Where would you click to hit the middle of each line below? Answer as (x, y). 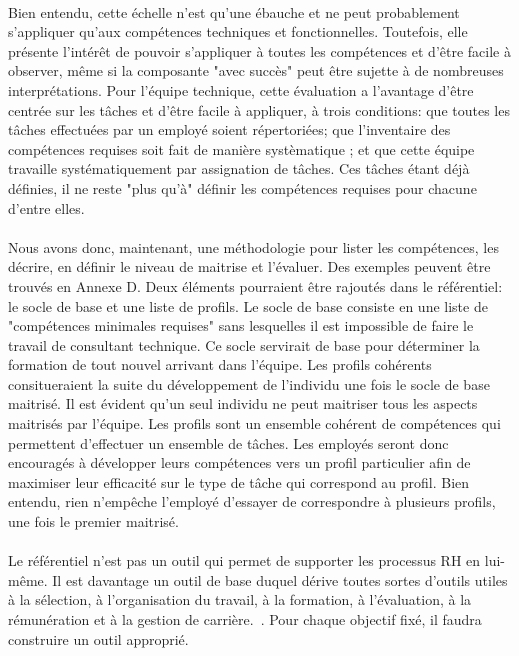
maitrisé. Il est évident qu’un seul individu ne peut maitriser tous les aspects (243, 403)
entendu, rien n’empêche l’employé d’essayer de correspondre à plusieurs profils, (252, 501)
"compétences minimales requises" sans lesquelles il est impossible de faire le (241, 325)
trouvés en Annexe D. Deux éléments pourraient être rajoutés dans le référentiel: (255, 285)
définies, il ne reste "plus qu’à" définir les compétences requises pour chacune (242, 187)
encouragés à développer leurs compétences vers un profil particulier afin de (239, 462)
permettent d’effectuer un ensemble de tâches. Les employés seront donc (228, 442)
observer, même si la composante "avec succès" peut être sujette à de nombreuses (256, 70)
